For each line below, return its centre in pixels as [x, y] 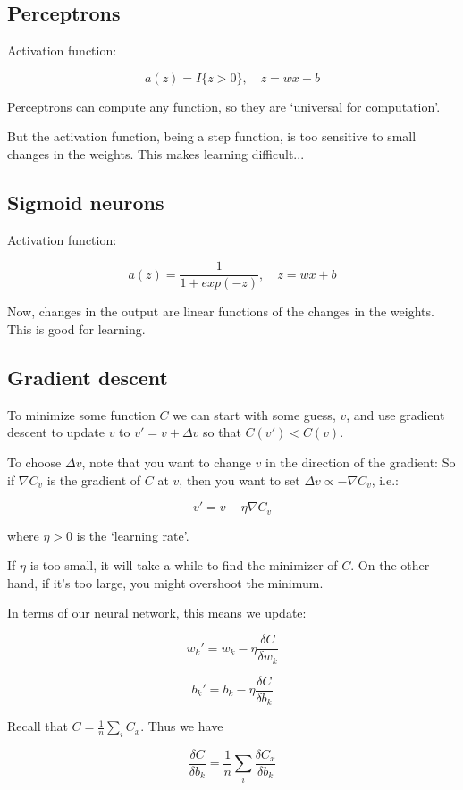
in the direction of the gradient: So [360, 462]
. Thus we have [182, 726]
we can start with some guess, [254, 414]
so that [222, 432]
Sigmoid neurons [86, 202]
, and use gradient [396, 414]
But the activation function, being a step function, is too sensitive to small [212, 136]
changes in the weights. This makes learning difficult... [156, 153]
